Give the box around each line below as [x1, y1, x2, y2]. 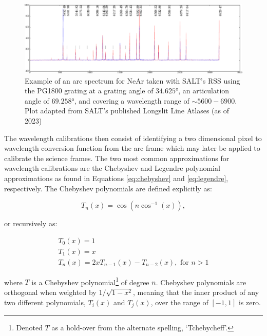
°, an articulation [176, 85, 230, 96]
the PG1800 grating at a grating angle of [25, 85, 154, 96]
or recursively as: [4, 218, 58, 229]
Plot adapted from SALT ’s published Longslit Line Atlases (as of [25, 105, 229, 116]
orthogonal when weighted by [4, 287, 97, 298]
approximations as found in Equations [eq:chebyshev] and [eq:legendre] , [4, 172, 228, 183]
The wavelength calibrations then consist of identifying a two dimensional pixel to [4, 132, 262, 143]
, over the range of [150, 297, 208, 307]
